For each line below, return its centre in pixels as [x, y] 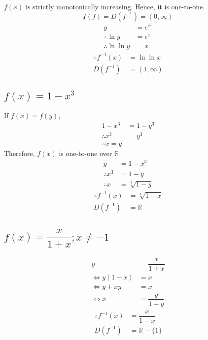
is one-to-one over [86, 153]
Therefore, [19, 153]
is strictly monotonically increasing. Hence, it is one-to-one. [115, 6]
